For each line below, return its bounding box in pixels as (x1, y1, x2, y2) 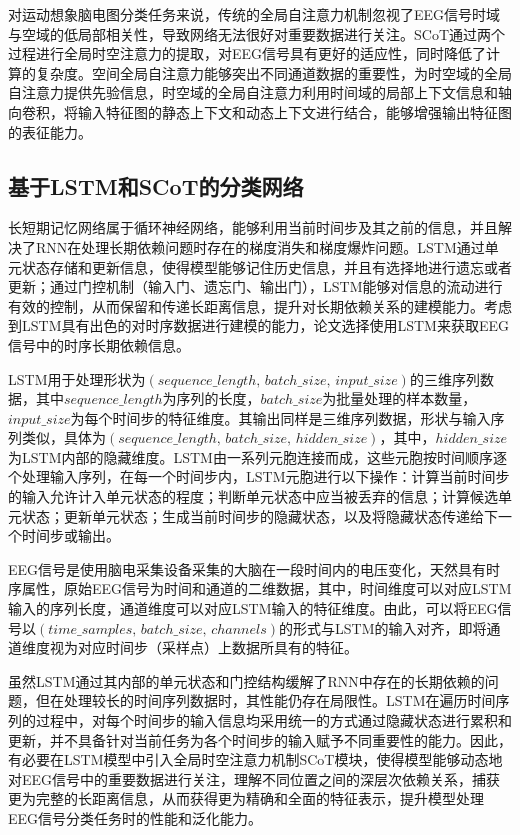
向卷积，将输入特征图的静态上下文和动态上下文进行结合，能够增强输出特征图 (8, 101, 512, 122)
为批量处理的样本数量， (322, 388, 477, 409)
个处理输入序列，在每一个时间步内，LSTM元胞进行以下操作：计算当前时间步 (8, 466, 510, 487)
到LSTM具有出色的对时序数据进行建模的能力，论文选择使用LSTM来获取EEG (8, 315, 510, 336)
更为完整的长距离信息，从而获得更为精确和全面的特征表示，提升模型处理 (8, 788, 484, 809)
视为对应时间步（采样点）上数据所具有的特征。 (49, 637, 358, 658)
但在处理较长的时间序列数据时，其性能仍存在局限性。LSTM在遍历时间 (35, 690, 496, 711)
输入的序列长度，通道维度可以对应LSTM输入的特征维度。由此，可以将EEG (8, 598, 498, 619)
